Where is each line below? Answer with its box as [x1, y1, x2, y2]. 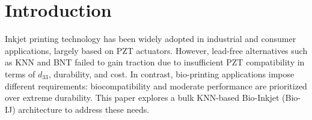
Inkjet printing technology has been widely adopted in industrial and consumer [5, 32, 296, 45]
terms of [5, 67, 35, 80]
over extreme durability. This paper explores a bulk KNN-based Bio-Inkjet [5, 91, 280, 104]
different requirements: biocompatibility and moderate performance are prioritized [5, 79, 307, 92]
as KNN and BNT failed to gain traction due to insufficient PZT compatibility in [5, 56, 305, 68]
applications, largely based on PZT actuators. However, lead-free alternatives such [5, 44, 308, 56]
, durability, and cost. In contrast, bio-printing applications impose [48, 67, 295, 80]
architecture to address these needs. [18, 103, 150, 115]
